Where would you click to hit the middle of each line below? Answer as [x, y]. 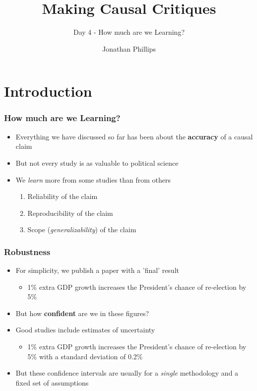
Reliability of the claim [63, 196]
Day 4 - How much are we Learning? [129, 32]
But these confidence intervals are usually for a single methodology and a [127, 373]
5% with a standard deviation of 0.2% [85, 356]
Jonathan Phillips [129, 48]
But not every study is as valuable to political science [97, 163]
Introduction [48, 91]
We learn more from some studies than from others [93, 179]
